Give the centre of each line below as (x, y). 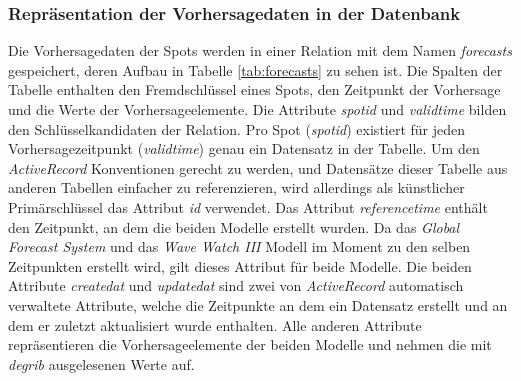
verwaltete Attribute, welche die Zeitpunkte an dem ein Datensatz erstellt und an (258, 304)
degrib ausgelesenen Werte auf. (101, 363)
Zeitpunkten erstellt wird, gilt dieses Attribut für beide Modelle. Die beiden (240, 265)
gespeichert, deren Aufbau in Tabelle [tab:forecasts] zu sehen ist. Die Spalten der (255, 69)
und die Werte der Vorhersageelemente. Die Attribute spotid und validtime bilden (257, 109)
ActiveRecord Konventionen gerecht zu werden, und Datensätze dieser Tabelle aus (258, 167)
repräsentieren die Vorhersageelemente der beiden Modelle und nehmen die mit (250, 344)
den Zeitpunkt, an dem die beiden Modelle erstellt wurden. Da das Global (234, 226)
